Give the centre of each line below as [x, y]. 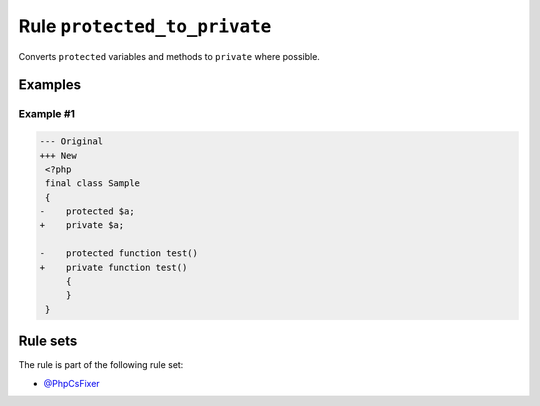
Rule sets [48, 341]
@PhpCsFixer [71, 383]
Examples [50, 85]
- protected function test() [119, 253]
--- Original [71, 141]
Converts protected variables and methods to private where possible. [169, 56]
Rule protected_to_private [145, 26]
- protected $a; [87, 211]
